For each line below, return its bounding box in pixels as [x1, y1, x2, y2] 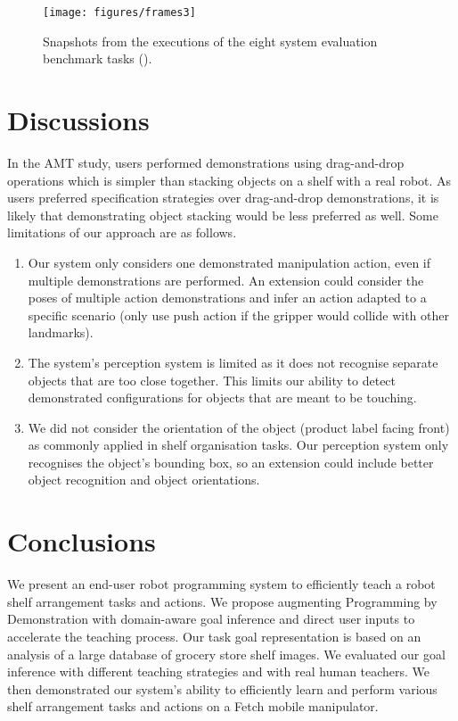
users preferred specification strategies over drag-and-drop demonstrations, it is [7, 188, 439, 207]
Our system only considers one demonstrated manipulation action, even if [28, 253, 431, 271]
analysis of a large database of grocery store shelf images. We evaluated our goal [7, 644, 446, 663]
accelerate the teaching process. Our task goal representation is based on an [7, 626, 421, 645]
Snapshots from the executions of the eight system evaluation [43, 31, 378, 50]
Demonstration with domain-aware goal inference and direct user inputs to [7, 609, 415, 628]
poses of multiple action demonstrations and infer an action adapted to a [28, 288, 427, 307]
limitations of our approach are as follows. [7, 223, 237, 242]
